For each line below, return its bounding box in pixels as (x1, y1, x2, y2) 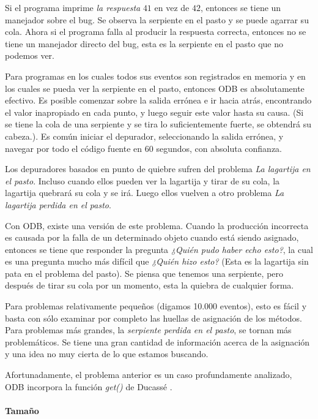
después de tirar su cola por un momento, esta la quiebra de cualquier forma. (5, 279, 294, 292)
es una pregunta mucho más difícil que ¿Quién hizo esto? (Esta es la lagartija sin (5, 255, 309, 268)
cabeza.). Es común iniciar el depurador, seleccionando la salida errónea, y (5, 129, 284, 142)
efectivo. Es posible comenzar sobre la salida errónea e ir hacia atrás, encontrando (5, 94, 312, 107)
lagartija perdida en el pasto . (5, 198, 111, 211)
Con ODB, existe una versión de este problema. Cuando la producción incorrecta (5, 219, 309, 232)
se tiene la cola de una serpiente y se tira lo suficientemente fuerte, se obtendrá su (5, 118, 312, 130)
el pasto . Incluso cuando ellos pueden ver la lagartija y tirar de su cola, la (5, 174, 280, 187)
